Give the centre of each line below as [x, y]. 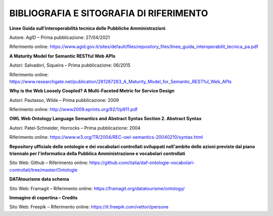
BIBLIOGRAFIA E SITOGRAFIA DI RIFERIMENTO [109, 13]
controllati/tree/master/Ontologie [43, 170]
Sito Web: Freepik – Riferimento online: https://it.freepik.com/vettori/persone [89, 207]
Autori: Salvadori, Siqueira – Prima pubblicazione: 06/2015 [70, 65]
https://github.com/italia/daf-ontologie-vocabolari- [142, 163]
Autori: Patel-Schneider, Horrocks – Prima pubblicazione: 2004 [75, 128]
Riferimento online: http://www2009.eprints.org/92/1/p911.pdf [74, 110]
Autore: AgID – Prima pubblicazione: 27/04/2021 [60, 37]
